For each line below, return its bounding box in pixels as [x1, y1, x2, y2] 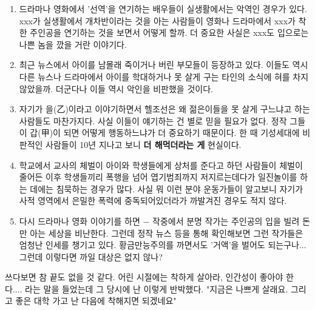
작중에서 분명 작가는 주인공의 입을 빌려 [152, 214, 300, 227]
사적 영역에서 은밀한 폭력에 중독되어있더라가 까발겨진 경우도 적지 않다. [19, 194, 287, 207]
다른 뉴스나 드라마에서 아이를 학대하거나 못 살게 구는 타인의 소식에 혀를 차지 [19, 70, 309, 83]
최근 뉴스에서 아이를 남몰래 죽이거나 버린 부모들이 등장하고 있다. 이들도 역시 [19, 58, 308, 71]
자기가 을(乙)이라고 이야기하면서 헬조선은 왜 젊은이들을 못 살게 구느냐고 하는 [19, 103, 310, 115]
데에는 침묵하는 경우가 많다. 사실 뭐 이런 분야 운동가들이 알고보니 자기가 [30, 182, 303, 195]
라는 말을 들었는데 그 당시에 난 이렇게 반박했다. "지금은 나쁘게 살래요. [25, 282, 288, 295]
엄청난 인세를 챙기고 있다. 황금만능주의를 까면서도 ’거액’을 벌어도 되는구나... [19, 238, 307, 251]
